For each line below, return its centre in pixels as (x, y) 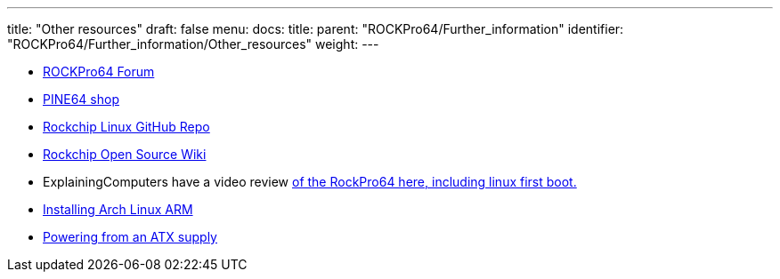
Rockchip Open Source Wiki (125, 154)
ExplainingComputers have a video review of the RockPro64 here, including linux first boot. (310, 182)
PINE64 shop (81, 99)
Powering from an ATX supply (130, 237)
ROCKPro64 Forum (99, 72)
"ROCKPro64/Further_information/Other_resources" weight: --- (193, 44)
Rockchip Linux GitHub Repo (126, 127)
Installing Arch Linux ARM (118, 209)
